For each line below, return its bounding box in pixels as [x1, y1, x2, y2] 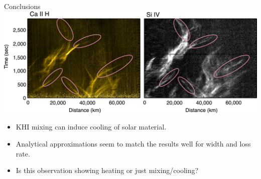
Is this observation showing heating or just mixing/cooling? [16, 165, 199, 175]
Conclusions [4, 1, 41, 11]
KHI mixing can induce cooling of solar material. [16, 121, 167, 132]
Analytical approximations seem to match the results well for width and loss [16, 138, 251, 149]
